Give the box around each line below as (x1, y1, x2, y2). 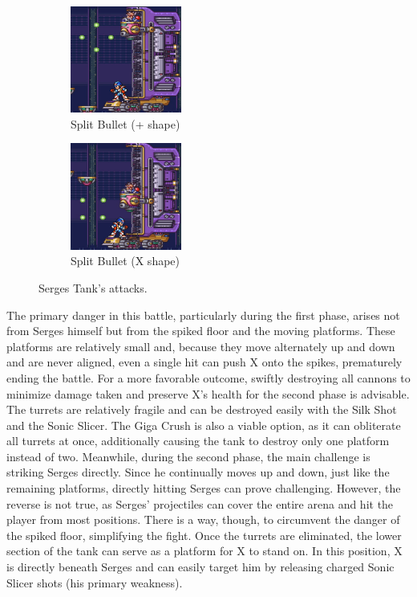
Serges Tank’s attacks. (38, 279, 148, 296)
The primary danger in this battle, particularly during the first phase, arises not (6, 306, 400, 323)
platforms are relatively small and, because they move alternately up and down (6, 337, 395, 354)
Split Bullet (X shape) (71, 252, 180, 269)
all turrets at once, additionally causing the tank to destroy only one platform (6, 432, 390, 449)
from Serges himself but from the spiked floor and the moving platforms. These (6, 322, 395, 339)
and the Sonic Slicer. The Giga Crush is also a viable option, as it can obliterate (6, 416, 401, 433)
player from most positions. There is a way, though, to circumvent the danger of (6, 511, 400, 528)
